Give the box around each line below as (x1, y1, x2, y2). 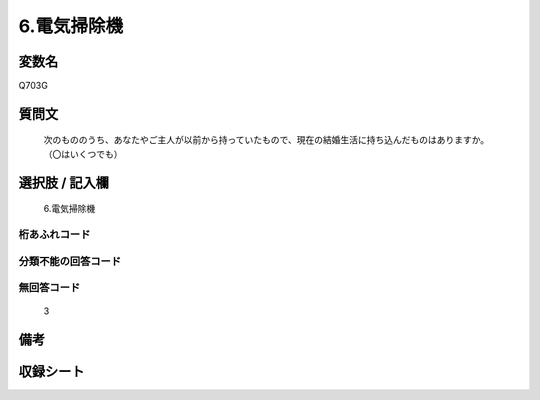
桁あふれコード (18, 228, 91, 242)
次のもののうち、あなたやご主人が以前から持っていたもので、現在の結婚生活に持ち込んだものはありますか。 (43, 134, 490, 146)
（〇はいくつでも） (43, 148, 123, 160)
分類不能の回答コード (18, 254, 122, 268)
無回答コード (18, 281, 81, 295)
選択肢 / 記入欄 (18, 174, 110, 191)
